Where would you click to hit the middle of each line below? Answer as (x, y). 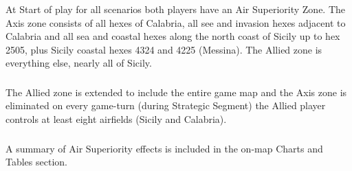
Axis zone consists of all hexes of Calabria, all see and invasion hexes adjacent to (176, 22)
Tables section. (36, 162)
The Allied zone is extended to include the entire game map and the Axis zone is (176, 92)
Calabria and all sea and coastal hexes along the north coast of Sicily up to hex (173, 36)
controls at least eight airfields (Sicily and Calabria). (116, 119)
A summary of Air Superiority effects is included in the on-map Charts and (164, 148)
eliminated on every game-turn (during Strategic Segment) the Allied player (166, 105)
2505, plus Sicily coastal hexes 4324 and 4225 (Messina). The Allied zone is (164, 49)
